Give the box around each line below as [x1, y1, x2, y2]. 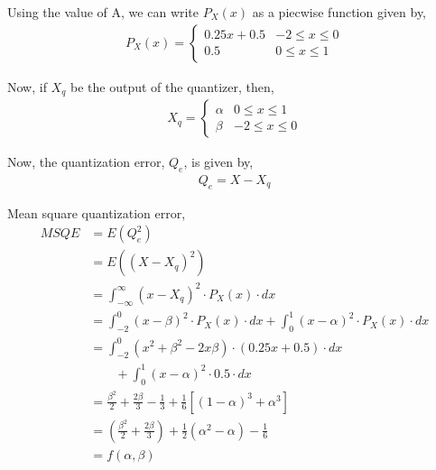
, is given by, [183, 152, 254, 171]
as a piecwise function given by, [252, 3, 427, 21]
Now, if [7, 77, 47, 96]
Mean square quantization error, [7, 203, 186, 222]
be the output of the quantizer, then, [70, 77, 274, 96]
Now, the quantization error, [7, 152, 165, 171]
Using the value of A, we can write [7, 3, 199, 21]
